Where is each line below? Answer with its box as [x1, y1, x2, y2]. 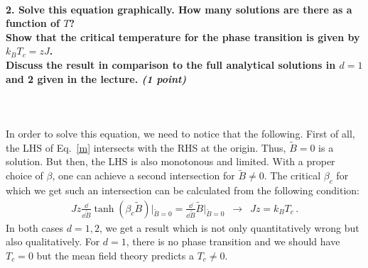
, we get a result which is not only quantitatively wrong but [99, 220, 359, 235]
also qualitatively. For [6, 234, 100, 249]
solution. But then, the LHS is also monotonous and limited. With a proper [6, 154, 335, 169]
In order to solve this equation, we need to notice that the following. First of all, [6, 125, 355, 140]
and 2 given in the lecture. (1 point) [6, 71, 187, 86]
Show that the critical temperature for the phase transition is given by [6, 29, 360, 44]
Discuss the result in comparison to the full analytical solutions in [6, 57, 336, 72]
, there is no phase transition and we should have [126, 234, 340, 249]
